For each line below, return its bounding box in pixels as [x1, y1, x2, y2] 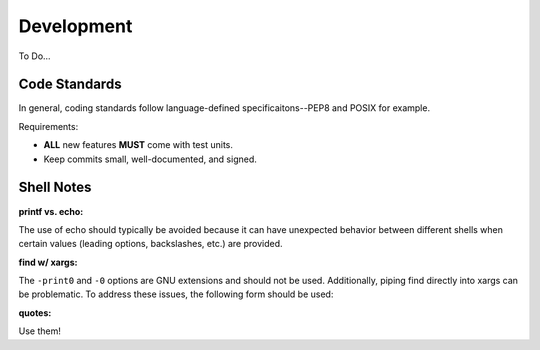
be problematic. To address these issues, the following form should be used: [18, 288, 334, 300]
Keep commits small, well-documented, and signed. [43, 153, 257, 165]
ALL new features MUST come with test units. [43, 139, 234, 151]
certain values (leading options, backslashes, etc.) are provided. [18, 238, 284, 250]
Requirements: [18, 120, 79, 132]
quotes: [18, 306, 52, 319]
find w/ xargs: [18, 256, 78, 268]
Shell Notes [18, 179, 92, 196]
